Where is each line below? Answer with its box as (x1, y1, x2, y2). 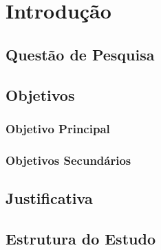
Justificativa (6, 187, 93, 209)
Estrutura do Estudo (6, 227, 155, 249)
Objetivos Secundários (6, 151, 131, 168)
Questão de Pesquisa (6, 43, 155, 65)
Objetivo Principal (6, 120, 110, 137)
